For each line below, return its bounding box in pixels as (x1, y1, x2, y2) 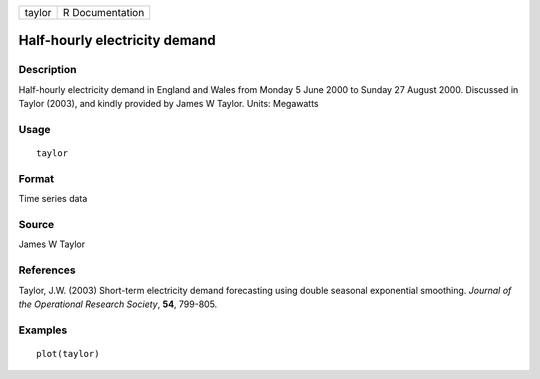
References (18, 263, 76, 277)
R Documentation (62, 6, 145, 19)
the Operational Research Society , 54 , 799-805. (18, 298, 218, 310)
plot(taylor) (36, 348, 100, 359)
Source (18, 218, 55, 232)
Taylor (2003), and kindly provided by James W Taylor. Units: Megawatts (18, 98, 319, 110)
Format (18, 171, 55, 185)
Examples (18, 323, 68, 337)
